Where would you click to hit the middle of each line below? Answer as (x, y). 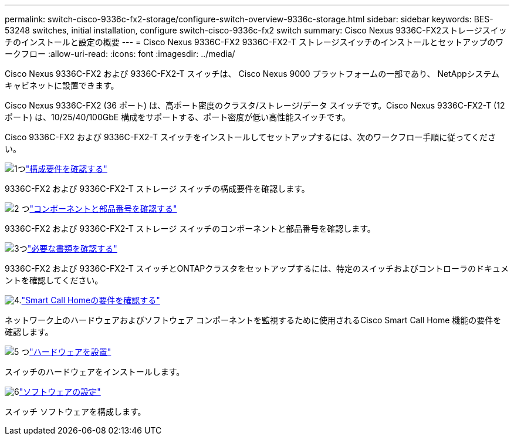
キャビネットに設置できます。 (62, 85)
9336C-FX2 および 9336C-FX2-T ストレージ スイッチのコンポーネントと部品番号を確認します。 (190, 229)
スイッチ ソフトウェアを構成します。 (75, 412)
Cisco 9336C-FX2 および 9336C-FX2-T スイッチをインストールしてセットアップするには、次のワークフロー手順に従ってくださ (251, 137)
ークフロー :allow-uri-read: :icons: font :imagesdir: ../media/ (120, 54)
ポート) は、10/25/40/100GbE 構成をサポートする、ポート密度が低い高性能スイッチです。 (177, 117)
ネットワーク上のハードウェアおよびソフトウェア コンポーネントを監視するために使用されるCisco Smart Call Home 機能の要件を (253, 320)
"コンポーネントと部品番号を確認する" (103, 209)
